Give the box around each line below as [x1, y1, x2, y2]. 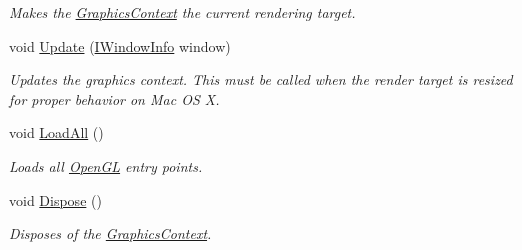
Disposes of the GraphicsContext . [9, 223, 212, 244]
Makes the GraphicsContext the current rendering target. [9, 2, 356, 22]
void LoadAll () [9, 122, 104, 143]
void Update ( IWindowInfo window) [9, 35, 231, 56]
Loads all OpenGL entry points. [9, 155, 203, 176]
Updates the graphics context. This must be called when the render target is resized [9, 69, 513, 90]
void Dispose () [9, 189, 102, 210]
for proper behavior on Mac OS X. [9, 88, 220, 109]
